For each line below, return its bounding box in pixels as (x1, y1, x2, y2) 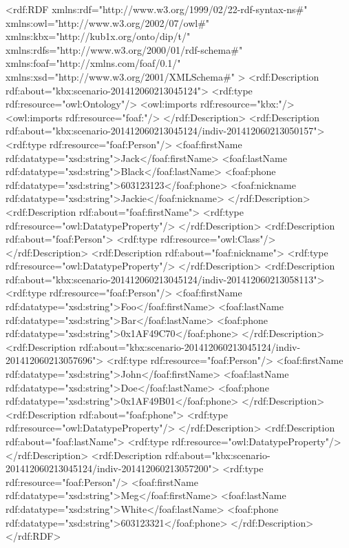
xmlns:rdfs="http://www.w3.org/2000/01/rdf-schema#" (6, 42, 243, 57)
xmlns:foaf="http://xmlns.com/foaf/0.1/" (6, 56, 181, 70)
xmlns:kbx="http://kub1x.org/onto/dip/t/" (6, 29, 191, 43)
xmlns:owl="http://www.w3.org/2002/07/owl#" (6, 15, 210, 30)
